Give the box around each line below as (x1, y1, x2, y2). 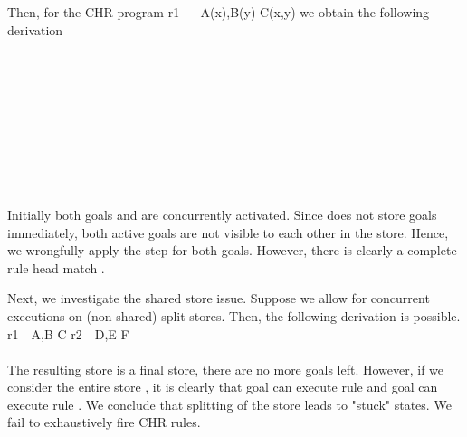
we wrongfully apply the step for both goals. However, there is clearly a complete (7, 241, 457, 260)
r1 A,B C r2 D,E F (7, 324, 129, 343)
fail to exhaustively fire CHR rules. (7, 413, 201, 432)
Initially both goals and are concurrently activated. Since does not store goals (7, 204, 437, 223)
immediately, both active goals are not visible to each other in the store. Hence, (7, 223, 449, 242)
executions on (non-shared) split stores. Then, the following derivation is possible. (7, 306, 461, 325)
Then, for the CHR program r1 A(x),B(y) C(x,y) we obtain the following (7, 3, 430, 21)
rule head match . (7, 258, 105, 277)
